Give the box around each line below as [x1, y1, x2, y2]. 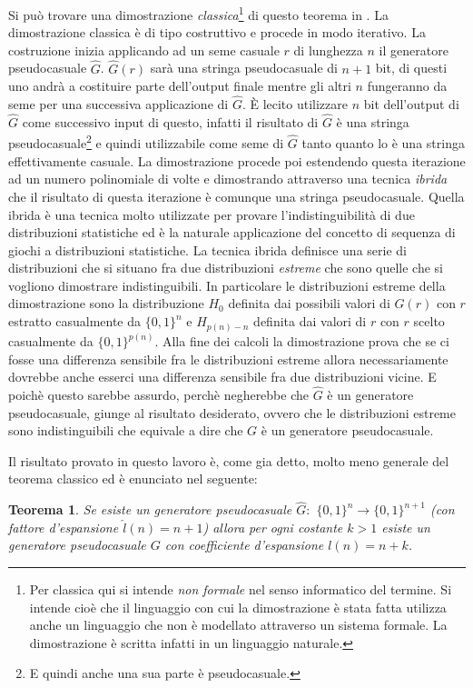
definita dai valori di [253, 312, 367, 331]
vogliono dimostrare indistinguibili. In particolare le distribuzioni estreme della [8, 275, 446, 294]
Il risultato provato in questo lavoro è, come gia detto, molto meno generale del [8, 451, 449, 470]
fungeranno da [367, 76, 448, 95]
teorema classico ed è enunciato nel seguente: [8, 469, 258, 488]
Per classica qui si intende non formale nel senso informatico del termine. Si [29, 579, 452, 598]
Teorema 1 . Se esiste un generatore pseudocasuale [8, 500, 292, 519]
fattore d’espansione [8, 517, 119, 536]
